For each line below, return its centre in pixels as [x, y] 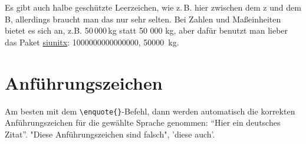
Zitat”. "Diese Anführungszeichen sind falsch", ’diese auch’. [110, 134]
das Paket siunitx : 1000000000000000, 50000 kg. [92, 42]
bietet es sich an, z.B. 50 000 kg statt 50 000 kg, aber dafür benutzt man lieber [147, 30]
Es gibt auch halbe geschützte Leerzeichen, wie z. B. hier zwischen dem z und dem [153, 7]
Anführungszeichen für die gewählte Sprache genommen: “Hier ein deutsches [143, 122]
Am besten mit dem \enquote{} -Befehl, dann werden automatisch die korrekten [150, 111]
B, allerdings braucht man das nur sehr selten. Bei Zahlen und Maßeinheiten [143, 19]
